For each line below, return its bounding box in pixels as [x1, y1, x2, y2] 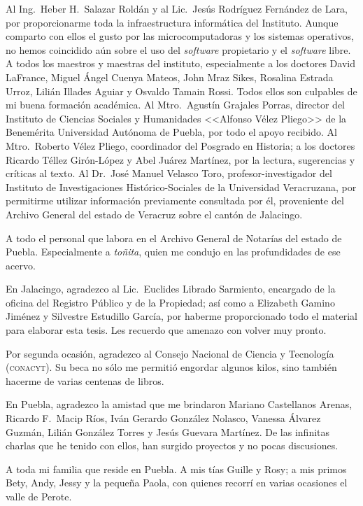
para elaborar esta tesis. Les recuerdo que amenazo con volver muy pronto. [6, 323, 327, 337]
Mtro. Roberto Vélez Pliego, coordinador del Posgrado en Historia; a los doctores [6, 138, 355, 153]
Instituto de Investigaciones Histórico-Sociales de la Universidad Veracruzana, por [6, 179, 357, 194]
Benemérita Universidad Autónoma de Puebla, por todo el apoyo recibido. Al [6, 125, 337, 139]
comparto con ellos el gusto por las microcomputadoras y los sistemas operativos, [6, 29, 354, 43]
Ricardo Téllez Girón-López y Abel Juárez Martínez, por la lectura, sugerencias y [6, 152, 355, 167]
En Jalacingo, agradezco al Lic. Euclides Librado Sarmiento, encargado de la [6, 281, 336, 296]
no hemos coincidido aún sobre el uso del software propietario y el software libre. [6, 42, 351, 57]
